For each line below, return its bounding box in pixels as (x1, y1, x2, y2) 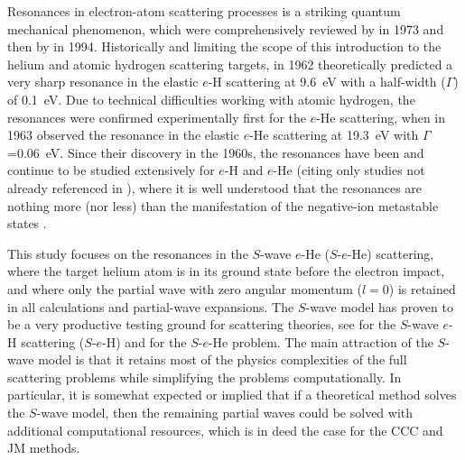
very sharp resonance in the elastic (7, 72, 199, 91)
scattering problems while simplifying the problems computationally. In (7, 367, 402, 386)
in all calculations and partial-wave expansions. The (7, 297, 294, 316)
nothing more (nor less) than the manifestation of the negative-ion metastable (7, 196, 439, 215)
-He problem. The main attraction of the (208, 332, 433, 351)
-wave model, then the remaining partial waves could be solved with (36, 403, 414, 422)
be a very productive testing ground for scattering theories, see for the (7, 315, 396, 334)
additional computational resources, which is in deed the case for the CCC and (7, 420, 443, 439)
